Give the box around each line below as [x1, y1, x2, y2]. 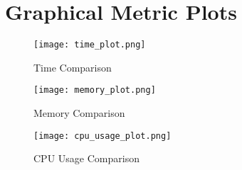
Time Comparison [33, 59, 112, 74]
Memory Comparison [33, 106, 125, 120]
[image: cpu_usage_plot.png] [33, 130, 172, 141]
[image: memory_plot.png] [33, 85, 156, 96]
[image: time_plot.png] [33, 40, 146, 50]
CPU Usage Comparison [33, 151, 140, 166]
